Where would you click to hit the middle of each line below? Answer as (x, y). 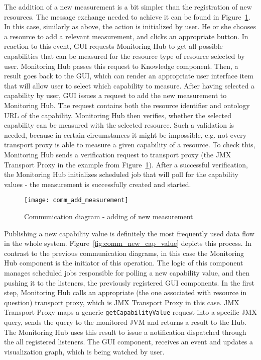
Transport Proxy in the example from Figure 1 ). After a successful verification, (126, 164)
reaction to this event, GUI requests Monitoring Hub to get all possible (113, 46)
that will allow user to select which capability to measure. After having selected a (129, 85)
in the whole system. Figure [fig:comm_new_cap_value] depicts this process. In (128, 243)
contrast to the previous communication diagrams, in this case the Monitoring (124, 253)
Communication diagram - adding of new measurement (109, 216)
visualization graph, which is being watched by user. (84, 351)
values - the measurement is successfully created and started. (98, 184)
